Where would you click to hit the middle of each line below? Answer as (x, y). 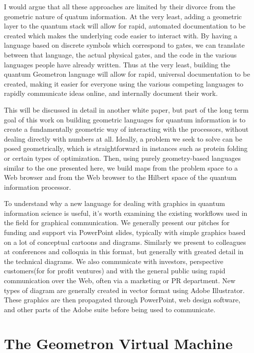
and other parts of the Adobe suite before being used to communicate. (110, 309)
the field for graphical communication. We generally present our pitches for (117, 222)
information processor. (38, 187)
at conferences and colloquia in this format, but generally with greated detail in (124, 251)
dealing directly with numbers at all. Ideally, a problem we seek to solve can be (123, 138)
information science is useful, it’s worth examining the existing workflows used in (126, 213)
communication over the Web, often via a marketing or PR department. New (120, 280)
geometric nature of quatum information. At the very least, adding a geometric (123, 16)
